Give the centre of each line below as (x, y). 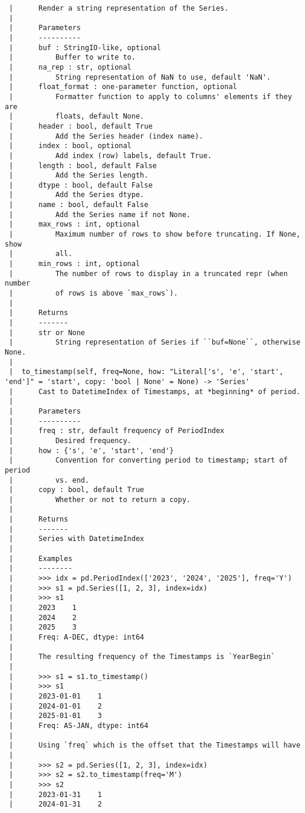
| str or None (47, 332)
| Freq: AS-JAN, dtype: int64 (79, 725)
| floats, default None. (77, 117)
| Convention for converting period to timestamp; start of (148, 460)
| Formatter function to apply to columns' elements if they (150, 96)
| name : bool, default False (79, 205)
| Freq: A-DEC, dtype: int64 (77, 637)
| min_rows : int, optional (75, 264)
